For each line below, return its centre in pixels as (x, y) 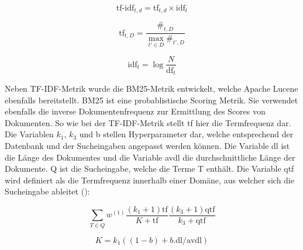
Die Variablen (29, 134)
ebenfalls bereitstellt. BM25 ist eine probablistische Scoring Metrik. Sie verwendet (151, 100)
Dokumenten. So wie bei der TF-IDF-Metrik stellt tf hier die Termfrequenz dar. (148, 122)
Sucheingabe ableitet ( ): (47, 191)
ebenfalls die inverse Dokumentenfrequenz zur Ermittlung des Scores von (135, 111)
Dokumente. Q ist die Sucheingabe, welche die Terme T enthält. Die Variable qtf (149, 169)
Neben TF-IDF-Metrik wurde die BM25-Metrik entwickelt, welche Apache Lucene (151, 88)
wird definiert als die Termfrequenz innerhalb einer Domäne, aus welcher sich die (149, 180)
